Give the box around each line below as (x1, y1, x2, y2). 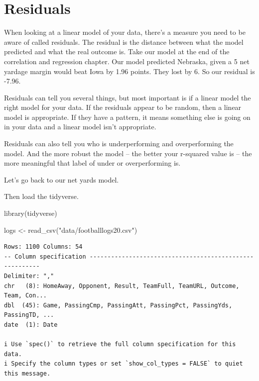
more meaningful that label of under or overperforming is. (4, 158, 181, 168)
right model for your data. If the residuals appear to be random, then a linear (4, 102, 242, 112)
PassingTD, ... (4, 311, 54, 319)
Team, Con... (4, 292, 47, 299)
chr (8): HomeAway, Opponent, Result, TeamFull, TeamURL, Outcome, (4, 282, 240, 289)
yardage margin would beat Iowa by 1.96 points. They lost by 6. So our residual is (4, 66, 255, 76)
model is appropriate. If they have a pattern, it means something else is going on (4, 111, 251, 122)
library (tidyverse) (4, 208, 57, 218)
